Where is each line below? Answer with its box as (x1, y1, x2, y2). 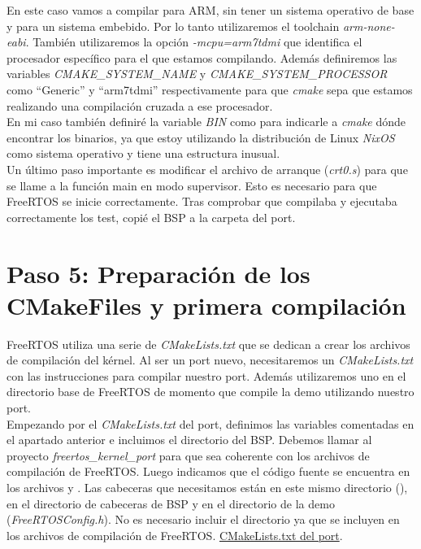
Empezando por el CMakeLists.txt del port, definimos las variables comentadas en (7, 415, 414, 432)
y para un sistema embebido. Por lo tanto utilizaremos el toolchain (7, 17, 340, 34)
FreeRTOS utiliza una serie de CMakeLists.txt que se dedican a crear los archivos (7, 335, 410, 352)
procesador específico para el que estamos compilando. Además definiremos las (7, 49, 397, 66)
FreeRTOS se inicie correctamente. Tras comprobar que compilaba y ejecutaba (7, 193, 397, 210)
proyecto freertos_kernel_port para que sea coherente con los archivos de (7, 447, 370, 464)
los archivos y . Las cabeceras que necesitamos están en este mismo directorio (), (7, 478, 408, 495)
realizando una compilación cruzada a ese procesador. (7, 97, 273, 114)
